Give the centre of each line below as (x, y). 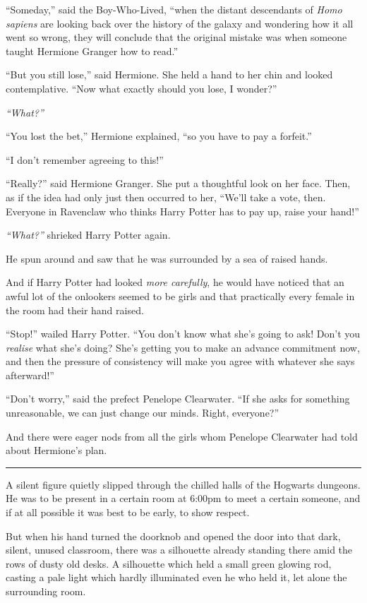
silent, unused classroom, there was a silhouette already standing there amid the (179, 550)
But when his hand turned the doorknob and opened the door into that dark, (173, 536)
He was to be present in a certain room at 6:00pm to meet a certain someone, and (183, 498)
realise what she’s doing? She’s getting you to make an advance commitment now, (183, 347)
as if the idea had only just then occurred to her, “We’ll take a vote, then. (166, 197)
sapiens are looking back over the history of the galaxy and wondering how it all (180, 23)
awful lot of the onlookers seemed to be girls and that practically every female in (180, 295)
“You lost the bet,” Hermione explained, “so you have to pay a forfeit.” (159, 136)
